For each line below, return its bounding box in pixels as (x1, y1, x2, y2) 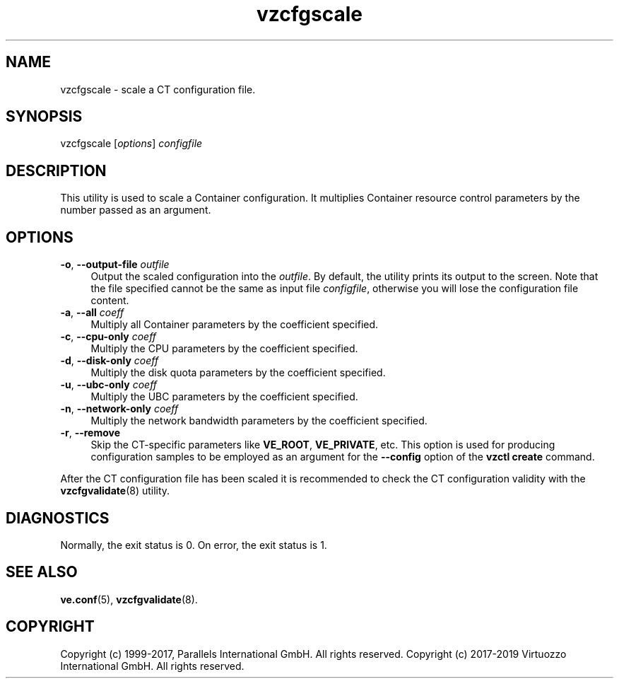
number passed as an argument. (60, 204, 211, 216)
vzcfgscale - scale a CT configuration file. (60, 83, 256, 95)
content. (90, 294, 129, 307)
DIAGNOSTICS (6, 509, 110, 527)
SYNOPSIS (6, 108, 83, 126)
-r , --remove (60, 427, 121, 439)
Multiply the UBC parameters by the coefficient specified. (90, 390, 358, 403)
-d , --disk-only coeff (60, 354, 159, 367)
